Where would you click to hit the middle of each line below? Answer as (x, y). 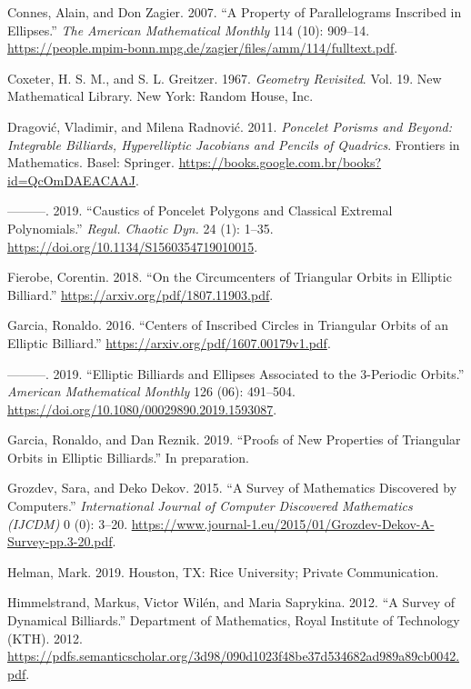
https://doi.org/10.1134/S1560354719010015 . (133, 246)
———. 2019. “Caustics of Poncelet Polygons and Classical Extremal (200, 210)
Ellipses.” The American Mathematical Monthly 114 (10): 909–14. (189, 30)
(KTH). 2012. (45, 638)
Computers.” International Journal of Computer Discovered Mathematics (210, 506)
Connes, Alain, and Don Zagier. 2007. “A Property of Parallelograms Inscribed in (235, 12)
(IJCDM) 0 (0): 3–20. (68, 523)
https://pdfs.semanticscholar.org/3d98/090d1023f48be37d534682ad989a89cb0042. (234, 656)
